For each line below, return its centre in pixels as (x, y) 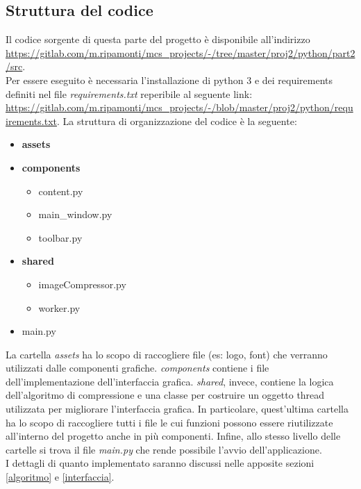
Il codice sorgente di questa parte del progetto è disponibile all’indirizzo (158, 39)
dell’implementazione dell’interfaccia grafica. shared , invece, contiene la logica (170, 381)
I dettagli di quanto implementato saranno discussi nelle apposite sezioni (160, 463)
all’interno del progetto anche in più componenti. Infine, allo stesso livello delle (173, 436)
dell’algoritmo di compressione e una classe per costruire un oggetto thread (165, 395)
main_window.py (75, 214)
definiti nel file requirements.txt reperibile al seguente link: (129, 93)
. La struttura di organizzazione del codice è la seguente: (177, 121)
